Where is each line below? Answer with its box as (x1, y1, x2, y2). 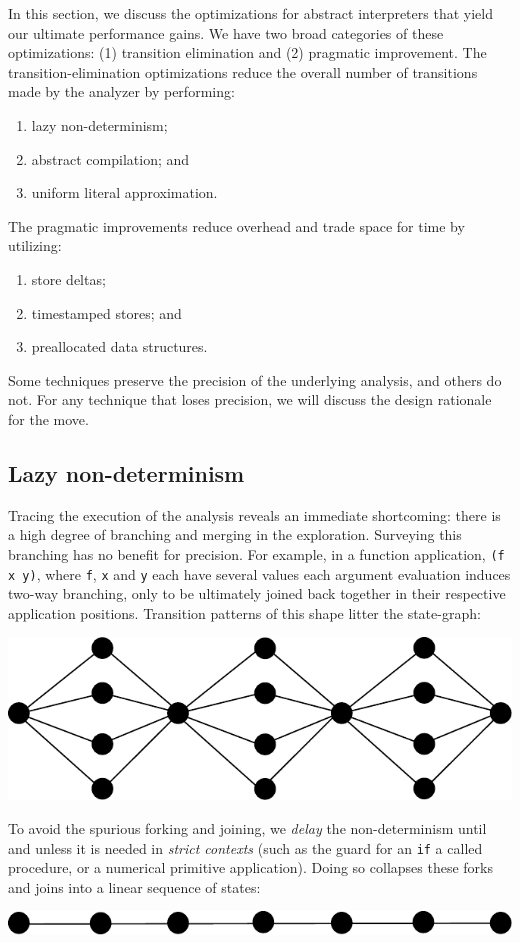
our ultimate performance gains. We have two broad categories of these (8, 22, 444, 43)
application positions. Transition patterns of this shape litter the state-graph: (8, 602, 481, 623)
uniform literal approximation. (31, 182, 218, 203)
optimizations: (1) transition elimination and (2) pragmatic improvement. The (8, 42, 487, 63)
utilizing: (8, 235, 62, 256)
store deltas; (31, 268, 106, 289)
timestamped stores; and (31, 302, 182, 323)
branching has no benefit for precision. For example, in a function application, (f (8, 543, 505, 564)
